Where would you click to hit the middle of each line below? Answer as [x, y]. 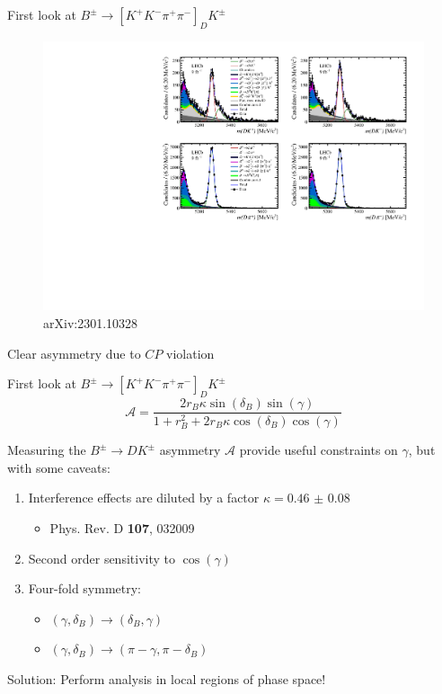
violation [190, 353]
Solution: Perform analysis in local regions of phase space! [167, 678]
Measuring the [47, 450]
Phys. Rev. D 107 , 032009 [122, 527]
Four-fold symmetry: [84, 588]
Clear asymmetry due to [74, 353]
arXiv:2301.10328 [91, 323]
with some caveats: [59, 467]
